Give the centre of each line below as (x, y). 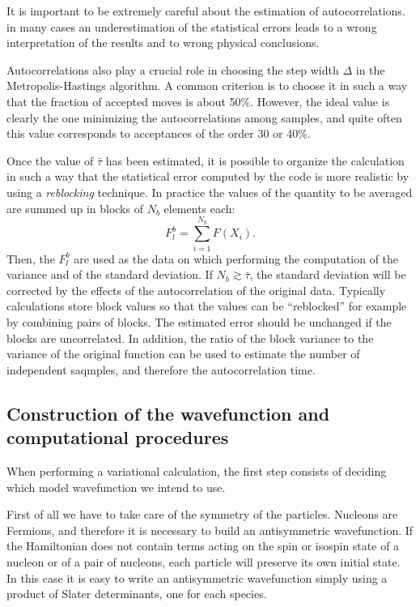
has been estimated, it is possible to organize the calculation (255, 160)
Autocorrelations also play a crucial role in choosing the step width (173, 69)
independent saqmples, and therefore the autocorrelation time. (161, 369)
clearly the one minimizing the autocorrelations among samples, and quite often (204, 117)
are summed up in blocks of (75, 208)
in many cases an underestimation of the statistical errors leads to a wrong (192, 26)
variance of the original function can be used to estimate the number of (183, 354)
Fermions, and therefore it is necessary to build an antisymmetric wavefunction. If (210, 530)
